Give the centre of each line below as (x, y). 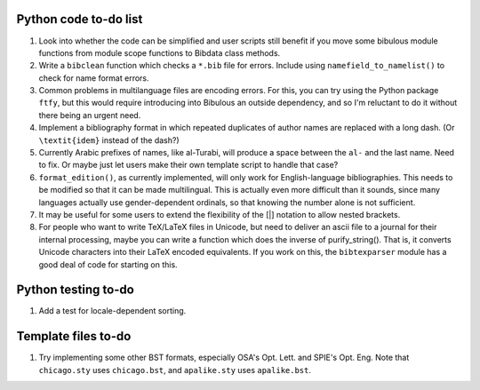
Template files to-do (74, 336)
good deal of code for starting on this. (108, 264)
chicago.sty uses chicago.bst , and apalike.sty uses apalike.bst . (175, 370)
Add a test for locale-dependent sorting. (112, 311)
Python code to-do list (80, 19)
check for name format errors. (94, 78)
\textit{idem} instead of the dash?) (109, 140)
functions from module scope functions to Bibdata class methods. (160, 52)
